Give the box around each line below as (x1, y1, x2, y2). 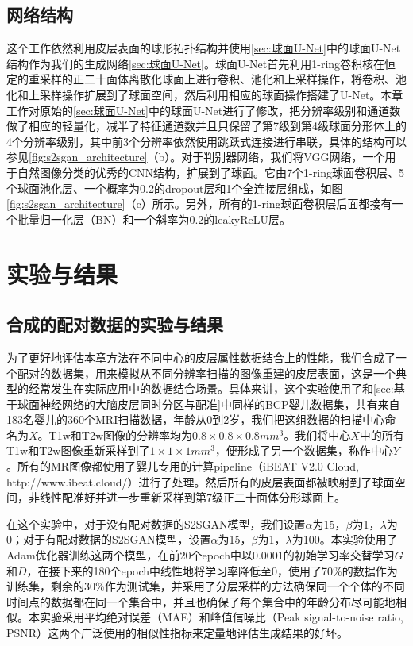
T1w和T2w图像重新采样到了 (6, 442, 150, 459)
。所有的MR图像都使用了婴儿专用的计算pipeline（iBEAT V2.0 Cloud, (6, 458, 359, 475)
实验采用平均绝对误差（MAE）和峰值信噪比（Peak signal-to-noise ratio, (39, 609, 403, 625)
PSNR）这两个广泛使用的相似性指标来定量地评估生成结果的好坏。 (6, 625, 349, 640)
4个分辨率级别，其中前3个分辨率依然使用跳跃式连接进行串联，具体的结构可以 (6, 133, 407, 149)
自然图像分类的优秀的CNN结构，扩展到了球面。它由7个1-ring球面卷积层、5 (17, 163, 404, 180)
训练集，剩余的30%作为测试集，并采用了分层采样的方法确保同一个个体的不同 (6, 578, 405, 594)
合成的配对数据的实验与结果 (6, 312, 223, 336)
